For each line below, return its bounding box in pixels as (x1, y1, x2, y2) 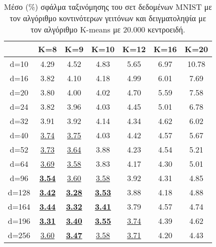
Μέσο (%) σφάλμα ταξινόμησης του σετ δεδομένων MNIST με (4, 1, 212, 12)
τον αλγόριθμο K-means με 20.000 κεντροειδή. (31, 24, 185, 35)
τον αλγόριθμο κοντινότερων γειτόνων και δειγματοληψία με (9, 12, 206, 24)
